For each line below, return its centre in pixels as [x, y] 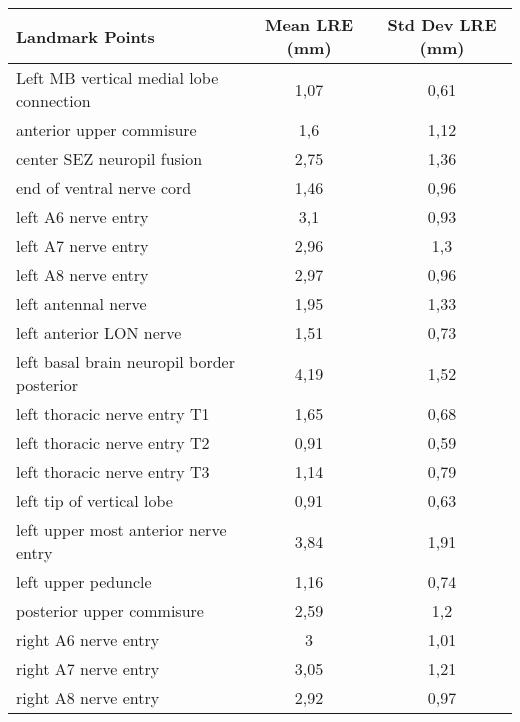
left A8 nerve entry [82, 274]
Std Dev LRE [442, 24]
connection [53, 100]
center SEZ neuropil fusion [109, 158]
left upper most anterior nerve [121, 529]
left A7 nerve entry [82, 245]
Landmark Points [85, 36]
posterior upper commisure [110, 610]
